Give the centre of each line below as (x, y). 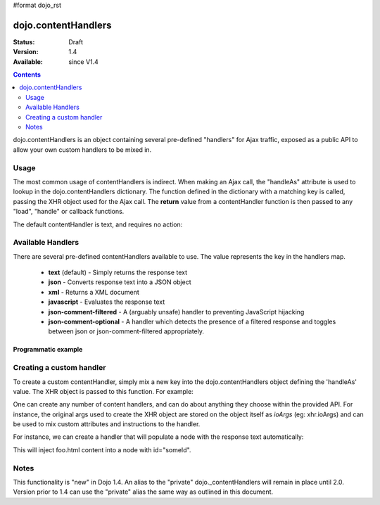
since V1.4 (83, 62)
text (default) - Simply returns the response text (118, 273)
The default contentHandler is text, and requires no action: (98, 224)
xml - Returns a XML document (94, 292)
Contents (27, 75)
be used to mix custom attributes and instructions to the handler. (107, 424)
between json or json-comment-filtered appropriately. (126, 331)
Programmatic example (48, 350)
